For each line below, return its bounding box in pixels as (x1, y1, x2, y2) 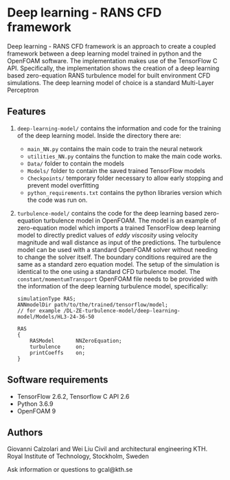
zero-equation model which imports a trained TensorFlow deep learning (16, 223, 221, 231)
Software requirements (7, 374, 108, 386)
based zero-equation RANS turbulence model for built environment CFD (7, 71, 211, 80)
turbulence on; (30, 343, 86, 350)
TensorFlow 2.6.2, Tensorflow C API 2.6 (16, 392, 130, 400)
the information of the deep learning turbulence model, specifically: (16, 282, 208, 290)
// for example (16, 307, 61, 314)
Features (7, 106, 46, 117)
